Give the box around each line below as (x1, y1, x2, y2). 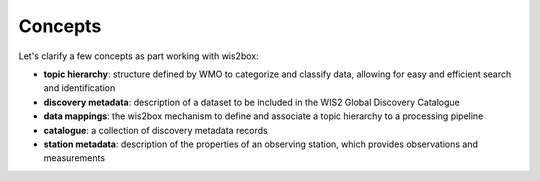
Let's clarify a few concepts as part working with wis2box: (18, 50, 259, 62)
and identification (43, 82, 116, 94)
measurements (43, 152, 105, 164)
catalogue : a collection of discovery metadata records (43, 124, 269, 136)
